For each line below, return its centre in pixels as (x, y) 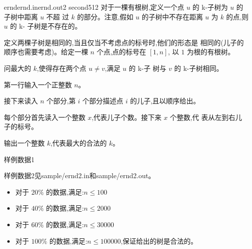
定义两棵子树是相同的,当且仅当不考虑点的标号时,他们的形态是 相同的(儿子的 (124, 42)
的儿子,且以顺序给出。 (165, 101)
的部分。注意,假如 (105, 16)
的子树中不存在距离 (172, 16)
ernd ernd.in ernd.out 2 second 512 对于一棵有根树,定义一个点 (94, 7)
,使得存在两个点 (61, 68)
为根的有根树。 (210, 52)
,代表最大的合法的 (78, 142)
